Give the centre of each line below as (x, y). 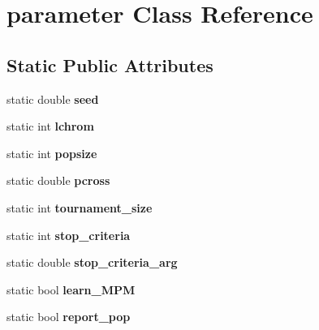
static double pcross (58, 180)
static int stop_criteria (69, 235)
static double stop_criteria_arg (92, 262)
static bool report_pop (69, 317)
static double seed (53, 99)
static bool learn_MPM (71, 289)
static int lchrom (50, 126)
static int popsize (52, 153)
